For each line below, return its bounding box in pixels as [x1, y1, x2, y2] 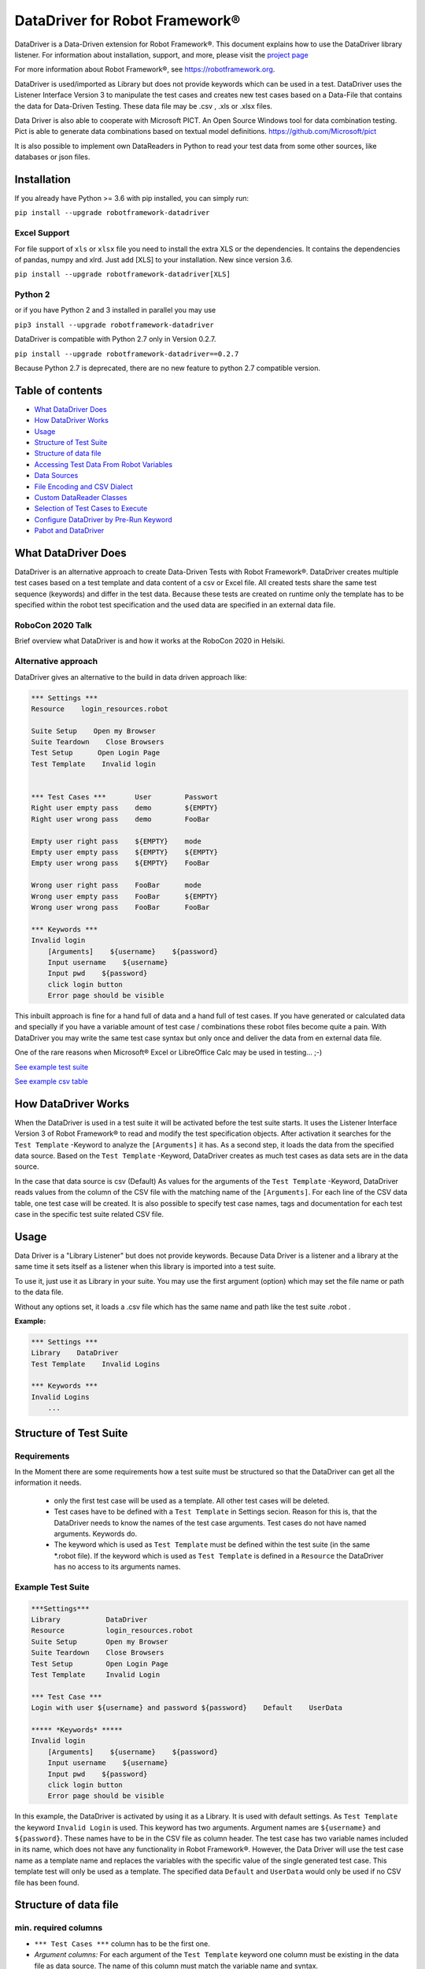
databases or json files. [14, 152, 91, 161]
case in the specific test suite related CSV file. [14, 1210, 164, 1219]
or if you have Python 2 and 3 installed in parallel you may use [14, 306, 216, 315]
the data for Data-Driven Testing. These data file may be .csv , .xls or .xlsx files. [14, 101, 273, 110]
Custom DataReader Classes [34, 493, 128, 502]
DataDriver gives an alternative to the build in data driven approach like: [14, 672, 247, 681]
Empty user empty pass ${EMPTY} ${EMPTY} [31, 847, 218, 856]
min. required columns [14, 1923, 103, 1934]
